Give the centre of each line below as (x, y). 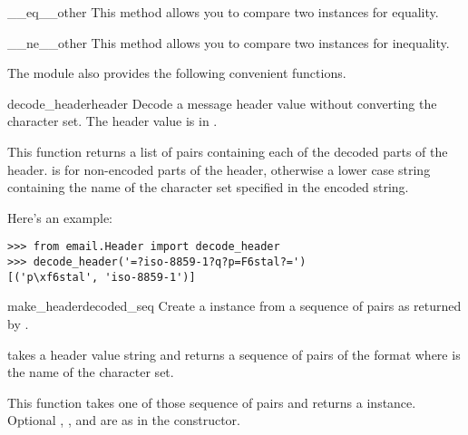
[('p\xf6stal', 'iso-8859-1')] (102, 277)
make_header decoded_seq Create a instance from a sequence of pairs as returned (234, 306)
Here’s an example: (60, 217)
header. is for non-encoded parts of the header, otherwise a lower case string (219, 169)
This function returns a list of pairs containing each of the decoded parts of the (228, 151)
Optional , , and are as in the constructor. (124, 420)
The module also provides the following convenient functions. (177, 73)
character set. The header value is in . (112, 121)
